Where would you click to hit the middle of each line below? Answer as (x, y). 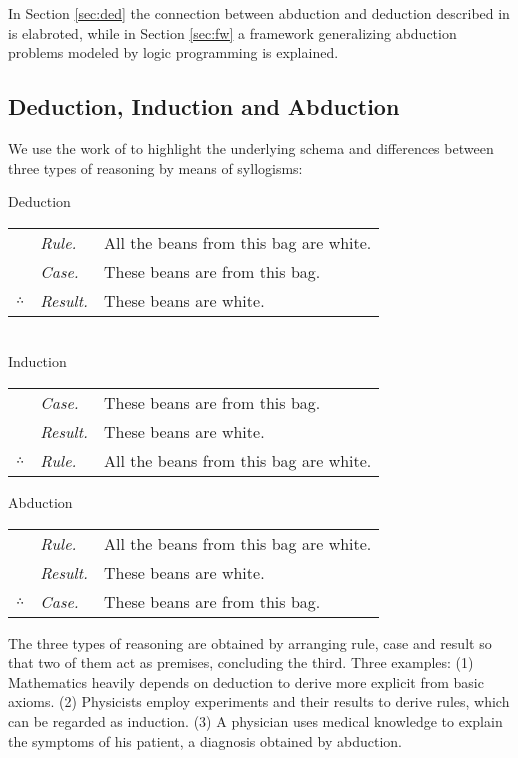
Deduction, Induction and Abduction (204, 106)
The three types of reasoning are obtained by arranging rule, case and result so (250, 642)
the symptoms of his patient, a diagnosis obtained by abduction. (205, 740)
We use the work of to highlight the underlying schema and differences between (251, 147)
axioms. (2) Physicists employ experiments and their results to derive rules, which (259, 701)
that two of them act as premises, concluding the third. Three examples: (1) (241, 662)
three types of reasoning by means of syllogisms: (155, 167)
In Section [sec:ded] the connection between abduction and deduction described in (259, 13)
